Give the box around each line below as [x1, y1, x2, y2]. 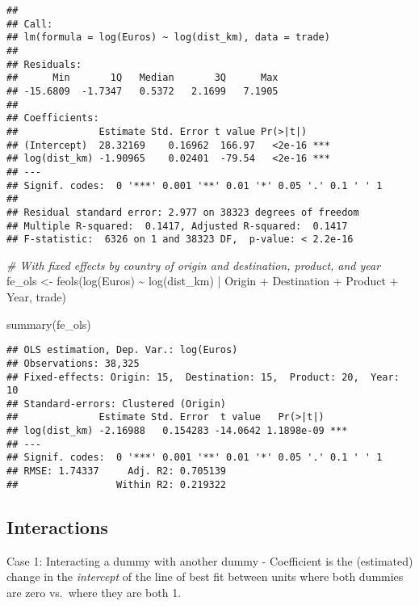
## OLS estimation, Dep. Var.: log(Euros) [6, 344, 238, 356]
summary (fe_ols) [6, 315, 91, 332]
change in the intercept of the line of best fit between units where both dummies [6, 568, 404, 585]
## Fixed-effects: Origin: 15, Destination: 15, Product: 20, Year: [6, 371, 400, 383]
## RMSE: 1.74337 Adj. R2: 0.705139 [6, 465, 227, 478]
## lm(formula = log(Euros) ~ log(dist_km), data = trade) [6, 32, 330, 44]
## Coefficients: [6, 112, 99, 124]
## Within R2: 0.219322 [6, 478, 227, 490]
